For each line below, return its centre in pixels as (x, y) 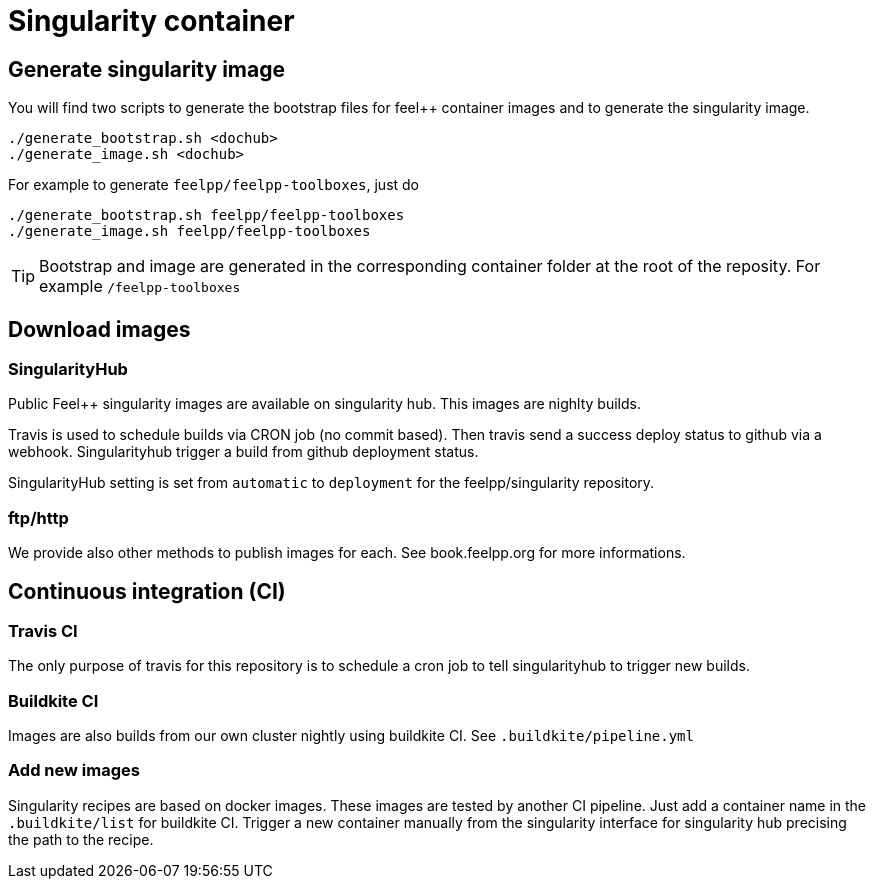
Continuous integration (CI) (147, 591)
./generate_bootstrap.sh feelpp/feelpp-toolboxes (206, 215)
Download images (99, 329)
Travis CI (43, 630)
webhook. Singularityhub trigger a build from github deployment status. (243, 452)
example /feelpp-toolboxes (140, 286)
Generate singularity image (146, 69)
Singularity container (151, 21)
